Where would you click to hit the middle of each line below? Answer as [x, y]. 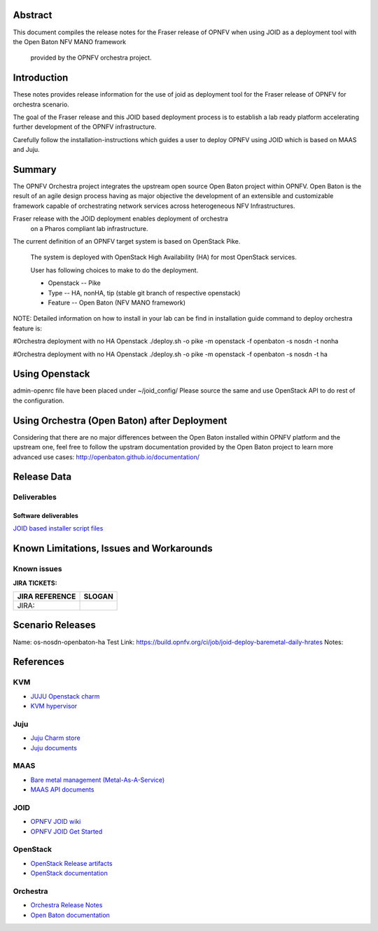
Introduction [41, 78]
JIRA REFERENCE [47, 596]
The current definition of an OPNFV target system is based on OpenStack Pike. [127, 241]
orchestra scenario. [41, 104]
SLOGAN [98, 596]
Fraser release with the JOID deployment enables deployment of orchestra [121, 219]
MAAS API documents [62, 790]
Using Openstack [51, 374]
